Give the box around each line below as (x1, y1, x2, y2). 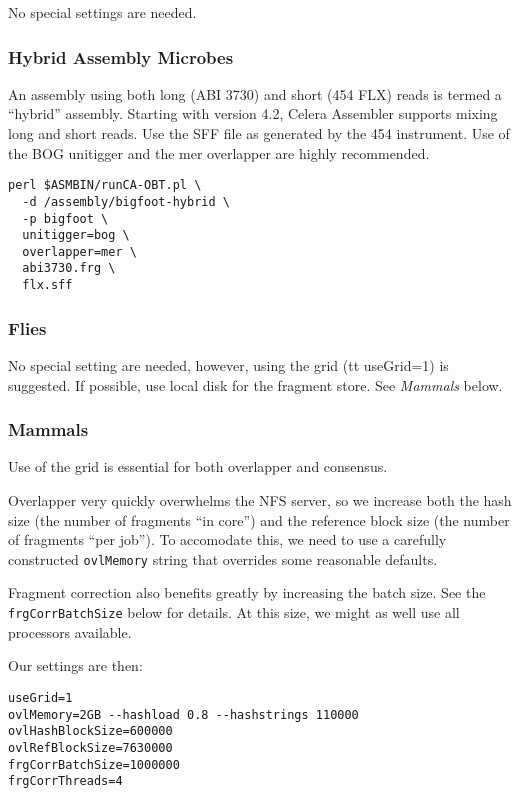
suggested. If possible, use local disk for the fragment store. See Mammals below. (8, 374, 503, 395)
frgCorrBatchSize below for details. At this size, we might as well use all (8, 602, 460, 623)
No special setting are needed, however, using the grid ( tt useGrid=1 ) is (8, 355, 449, 375)
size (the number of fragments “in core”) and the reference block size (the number (8, 509, 510, 530)
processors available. (8, 621, 132, 642)
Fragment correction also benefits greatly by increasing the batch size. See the (8, 582, 486, 603)
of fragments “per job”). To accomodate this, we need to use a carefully (8, 529, 447, 550)
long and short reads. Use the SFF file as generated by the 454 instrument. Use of (8, 123, 510, 143)
